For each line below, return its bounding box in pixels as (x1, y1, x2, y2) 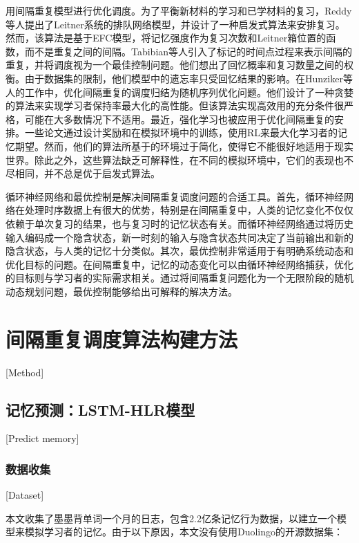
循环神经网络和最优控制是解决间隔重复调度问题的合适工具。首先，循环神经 (6, 189, 344, 203)
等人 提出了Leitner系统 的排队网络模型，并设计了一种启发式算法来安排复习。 (6, 17, 345, 31)
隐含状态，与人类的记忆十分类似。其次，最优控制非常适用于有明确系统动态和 (6, 243, 353, 258)
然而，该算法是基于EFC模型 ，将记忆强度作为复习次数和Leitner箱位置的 (6, 30, 327, 45)
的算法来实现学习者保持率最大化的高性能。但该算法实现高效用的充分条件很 (6, 98, 344, 113)
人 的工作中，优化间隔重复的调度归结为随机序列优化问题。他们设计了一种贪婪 (6, 84, 353, 99)
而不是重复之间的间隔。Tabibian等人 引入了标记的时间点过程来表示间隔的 (24, 44, 353, 58)
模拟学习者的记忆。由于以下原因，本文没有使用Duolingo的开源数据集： (24, 524, 344, 539)
